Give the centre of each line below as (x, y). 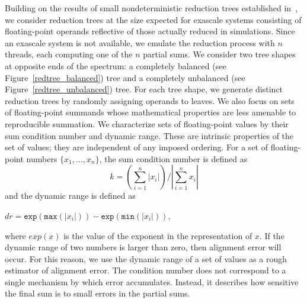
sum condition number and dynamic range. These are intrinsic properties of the (149, 135)
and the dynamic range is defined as (70, 196)
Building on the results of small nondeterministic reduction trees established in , (151, 8)
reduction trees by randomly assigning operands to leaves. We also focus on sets (150, 100)
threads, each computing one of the (69, 54)
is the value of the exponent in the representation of (158, 235)
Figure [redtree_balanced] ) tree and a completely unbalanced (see (125, 77)
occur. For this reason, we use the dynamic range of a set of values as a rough (146, 258)
